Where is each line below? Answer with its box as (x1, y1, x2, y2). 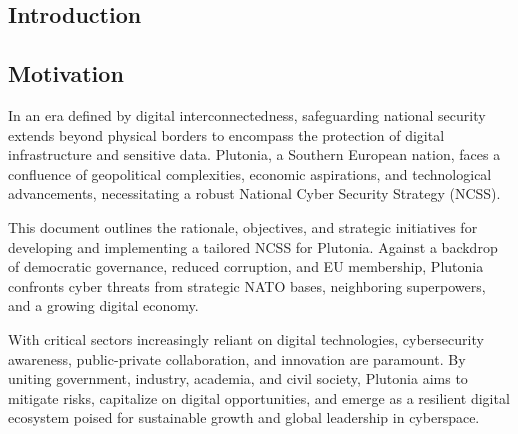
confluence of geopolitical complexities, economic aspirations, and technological (8, 163, 492, 184)
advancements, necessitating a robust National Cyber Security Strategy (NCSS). (8, 183, 501, 204)
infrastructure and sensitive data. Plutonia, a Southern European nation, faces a (8, 144, 501, 165)
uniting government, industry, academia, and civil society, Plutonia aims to (8, 368, 468, 389)
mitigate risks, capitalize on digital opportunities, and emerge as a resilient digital (8, 387, 510, 408)
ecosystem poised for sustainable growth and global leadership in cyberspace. (8, 407, 480, 428)
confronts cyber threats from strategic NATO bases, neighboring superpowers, (8, 275, 486, 296)
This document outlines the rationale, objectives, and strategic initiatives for (8, 216, 478, 237)
